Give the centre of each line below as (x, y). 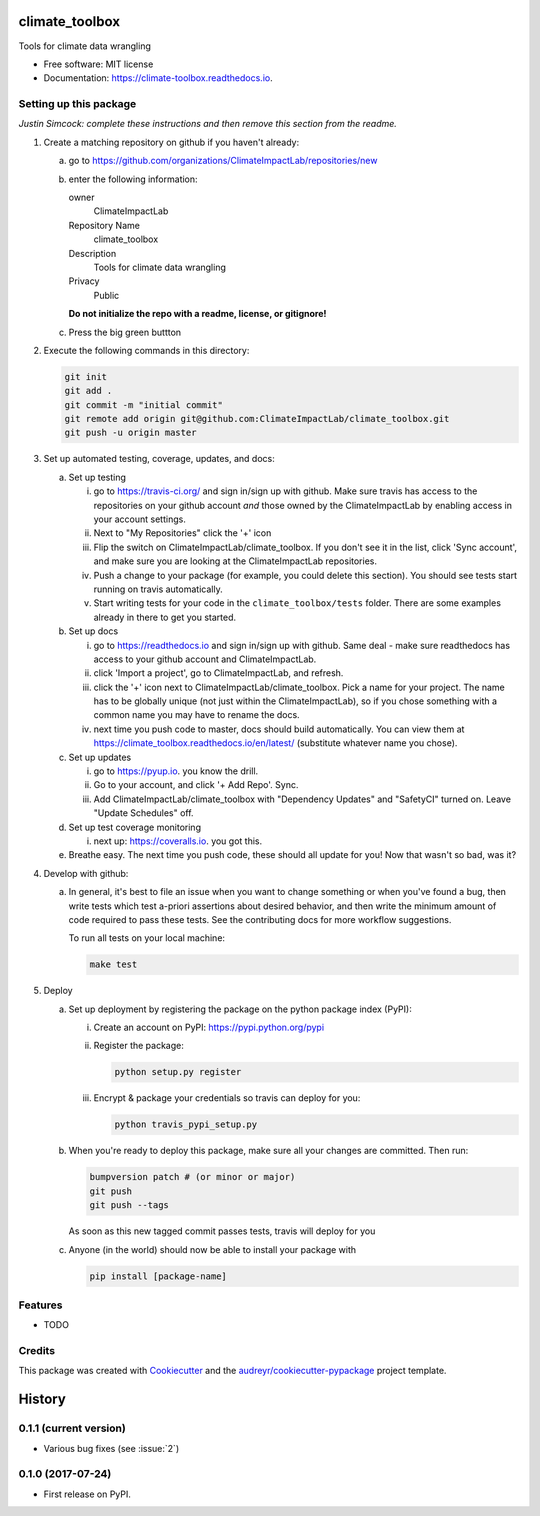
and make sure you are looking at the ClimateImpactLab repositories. (235, 561)
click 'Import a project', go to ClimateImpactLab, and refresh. (218, 673)
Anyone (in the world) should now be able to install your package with (212, 1249)
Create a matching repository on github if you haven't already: (171, 142)
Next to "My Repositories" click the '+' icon (182, 533)
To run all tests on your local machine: (146, 938)
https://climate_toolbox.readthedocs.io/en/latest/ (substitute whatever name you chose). (275, 743)
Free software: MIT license (98, 64)
